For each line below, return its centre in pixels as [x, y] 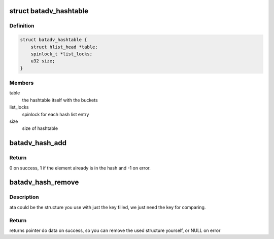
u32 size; [43, 61]
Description [24, 197]
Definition [22, 26]
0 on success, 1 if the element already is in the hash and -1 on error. [80, 168]
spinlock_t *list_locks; [62, 54]
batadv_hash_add [38, 143]
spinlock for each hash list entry [56, 114]
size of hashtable [40, 128]
